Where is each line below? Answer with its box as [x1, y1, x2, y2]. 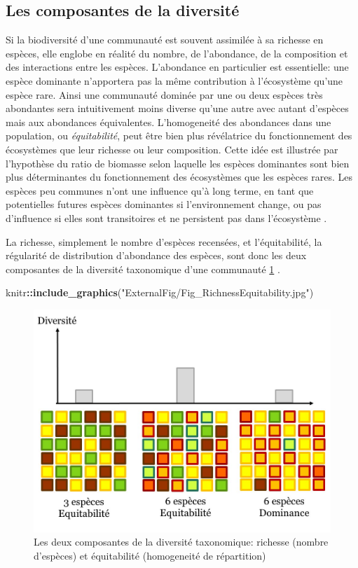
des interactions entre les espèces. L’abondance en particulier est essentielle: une [6, 60, 349, 74]
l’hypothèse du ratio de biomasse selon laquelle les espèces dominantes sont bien [6, 155, 350, 170]
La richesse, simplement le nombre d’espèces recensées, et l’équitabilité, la [6, 234, 322, 249]
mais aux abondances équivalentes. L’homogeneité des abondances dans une [6, 114, 331, 129]
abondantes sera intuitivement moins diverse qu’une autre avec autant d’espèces [6, 101, 349, 116]
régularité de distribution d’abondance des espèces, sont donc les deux [6, 248, 307, 263]
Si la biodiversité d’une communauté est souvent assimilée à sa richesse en [6, 32, 324, 47]
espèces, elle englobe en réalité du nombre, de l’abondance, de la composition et [6, 46, 348, 60]
